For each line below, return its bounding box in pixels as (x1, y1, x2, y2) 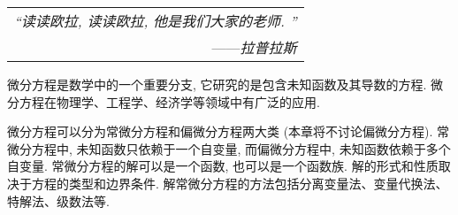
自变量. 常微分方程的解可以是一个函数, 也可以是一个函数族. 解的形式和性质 (7, 157, 439, 175)
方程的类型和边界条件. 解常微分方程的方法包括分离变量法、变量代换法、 (31, 173, 448, 192)
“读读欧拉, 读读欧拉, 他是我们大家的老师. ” (14, 11, 297, 31)
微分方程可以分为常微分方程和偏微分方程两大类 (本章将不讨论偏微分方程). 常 (7, 122, 450, 141)
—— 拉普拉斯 (211, 37, 297, 58)
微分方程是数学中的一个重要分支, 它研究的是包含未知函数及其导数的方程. (7, 75, 427, 93)
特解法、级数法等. (7, 191, 110, 210)
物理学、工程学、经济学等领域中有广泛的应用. (56, 92, 320, 111)
